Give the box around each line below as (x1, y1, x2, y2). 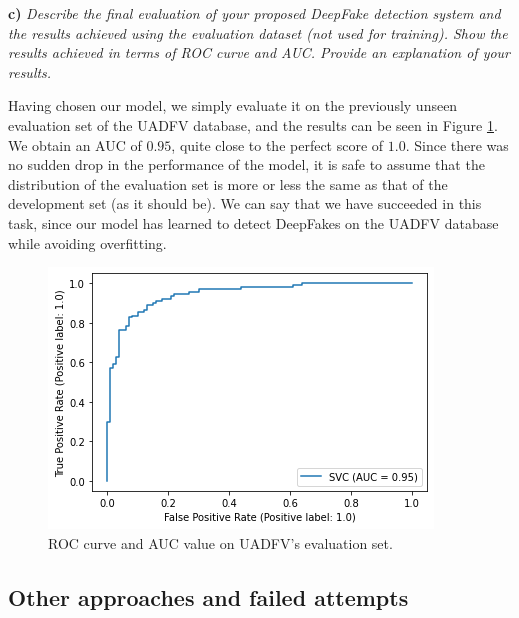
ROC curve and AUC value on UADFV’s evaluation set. (48, 532, 393, 553)
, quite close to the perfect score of (171, 134, 384, 155)
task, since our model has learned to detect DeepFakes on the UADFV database (8, 212, 499, 233)
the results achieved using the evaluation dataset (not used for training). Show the (8, 22, 508, 43)
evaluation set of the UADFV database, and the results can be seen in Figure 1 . (8, 114, 498, 135)
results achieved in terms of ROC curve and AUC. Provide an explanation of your (8, 42, 511, 63)
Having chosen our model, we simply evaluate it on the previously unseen (8, 95, 458, 116)
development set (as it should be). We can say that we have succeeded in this (8, 193, 482, 214)
